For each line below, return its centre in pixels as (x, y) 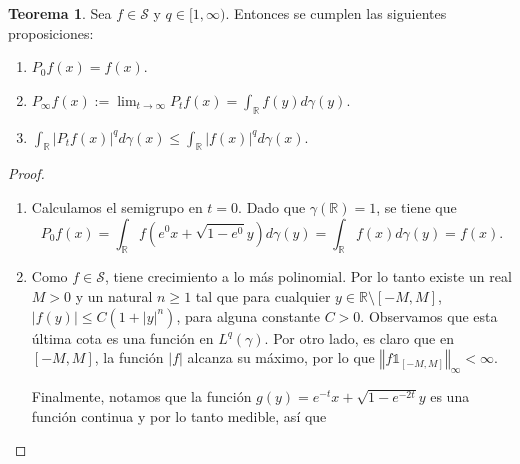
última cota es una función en (122, 337)
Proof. (26, 173)
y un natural (114, 295)
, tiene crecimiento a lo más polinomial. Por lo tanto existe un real (308, 276)
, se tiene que (416, 206)
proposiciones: (51, 32)
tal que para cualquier (263, 295)
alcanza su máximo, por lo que (281, 357)
